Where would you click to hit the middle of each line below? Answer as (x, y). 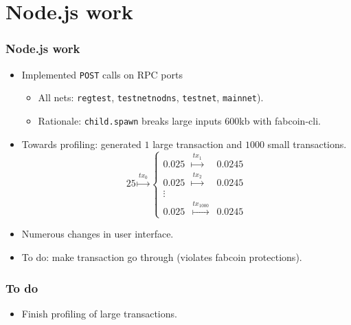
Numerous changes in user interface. (98, 234)
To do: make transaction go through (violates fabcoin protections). (162, 256)
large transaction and (197, 144)
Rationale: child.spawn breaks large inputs (130, 120)
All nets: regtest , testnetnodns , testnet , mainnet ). (151, 97)
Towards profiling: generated (81, 144)
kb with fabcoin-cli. (280, 120)
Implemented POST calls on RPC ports (102, 74)
